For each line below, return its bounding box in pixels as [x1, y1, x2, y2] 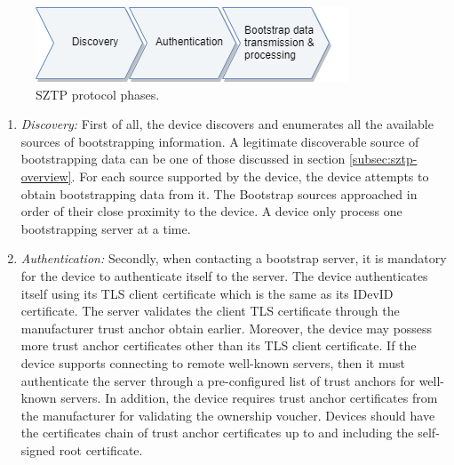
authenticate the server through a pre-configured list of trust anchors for [20, 371, 415, 389]
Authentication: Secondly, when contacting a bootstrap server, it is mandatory [20, 249, 447, 268]
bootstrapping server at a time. [20, 219, 191, 237]
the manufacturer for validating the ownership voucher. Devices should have [20, 405, 435, 424]
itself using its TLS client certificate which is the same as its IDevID [20, 284, 394, 302]
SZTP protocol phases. [36, 84, 160, 103]
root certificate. [59, 440, 143, 459]
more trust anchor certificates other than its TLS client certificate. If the [20, 336, 417, 355]
